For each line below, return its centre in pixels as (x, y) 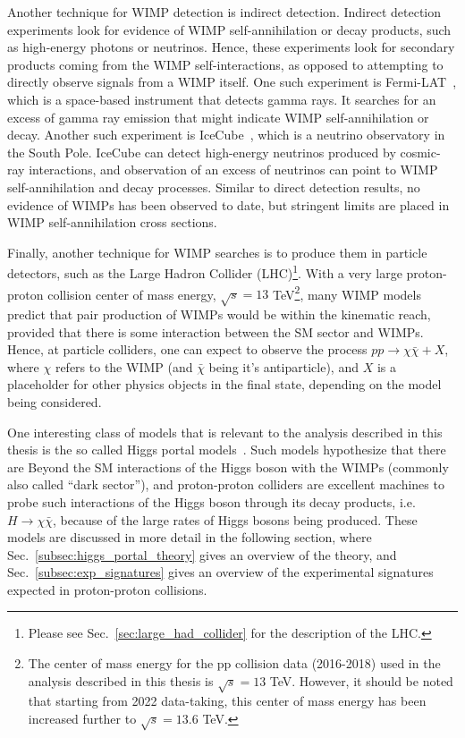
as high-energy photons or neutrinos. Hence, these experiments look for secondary (231, 47)
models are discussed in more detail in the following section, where (190, 537)
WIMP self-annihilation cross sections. (112, 222)
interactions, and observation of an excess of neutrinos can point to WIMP (233, 170)
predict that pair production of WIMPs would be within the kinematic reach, (219, 314)
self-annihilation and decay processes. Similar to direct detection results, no (214, 187)
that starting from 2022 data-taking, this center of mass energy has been (227, 701)
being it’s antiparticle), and (283, 366)
